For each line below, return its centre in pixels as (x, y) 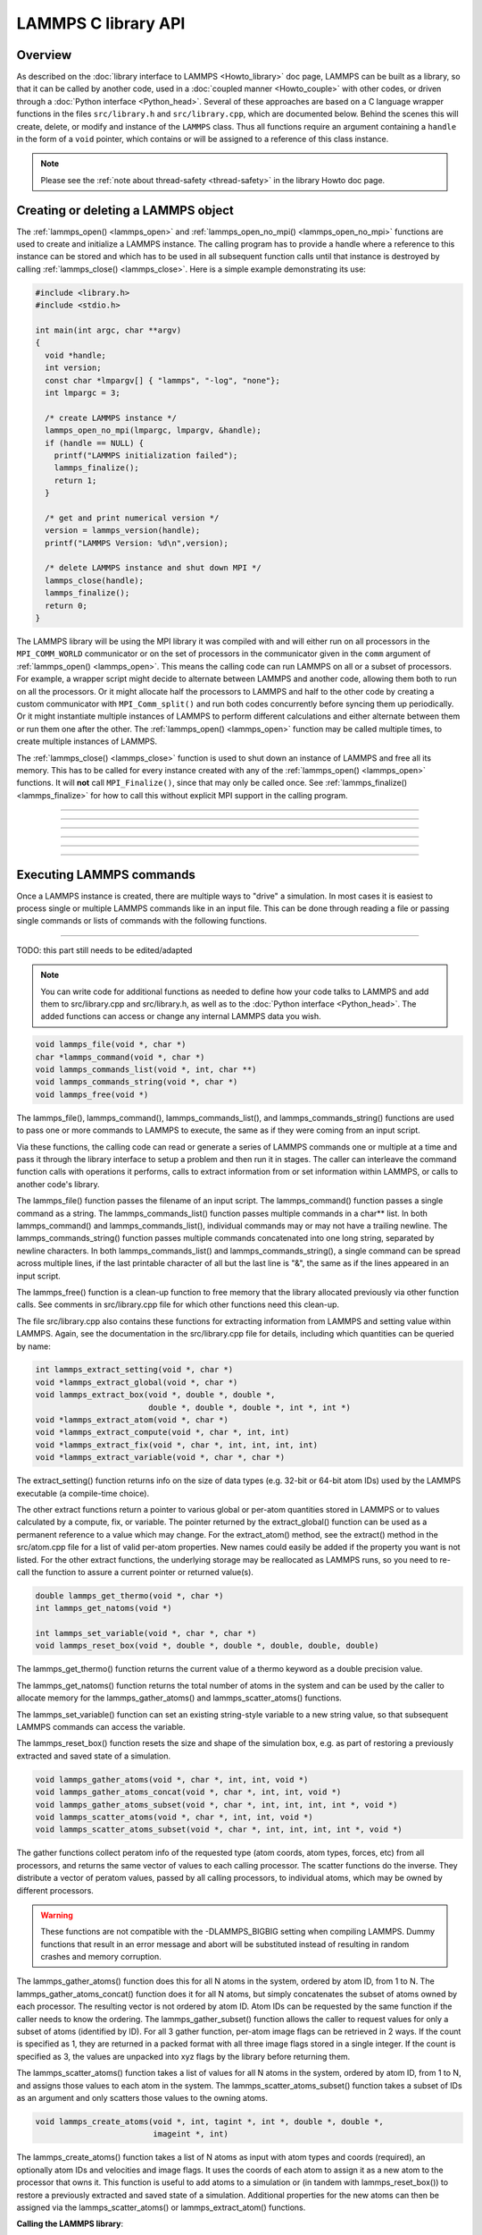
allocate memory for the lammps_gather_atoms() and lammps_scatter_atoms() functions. (179, 1698)
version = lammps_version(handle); (123, 531)
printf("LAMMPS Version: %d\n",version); (137, 543)
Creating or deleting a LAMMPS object (125, 210)
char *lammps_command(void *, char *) (120, 1057)
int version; (73, 368)
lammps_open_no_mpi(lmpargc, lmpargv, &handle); (154, 430)
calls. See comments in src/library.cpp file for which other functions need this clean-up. (178, 1304)
